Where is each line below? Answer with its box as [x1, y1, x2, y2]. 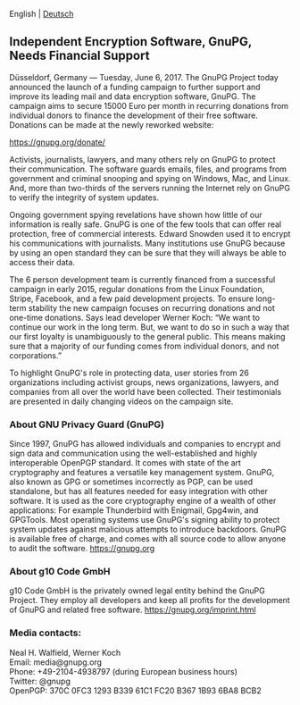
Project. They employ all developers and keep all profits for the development [9, 595, 290, 606]
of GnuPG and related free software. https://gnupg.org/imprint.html [9, 604, 256, 616]
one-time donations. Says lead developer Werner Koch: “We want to [9, 312, 261, 323]
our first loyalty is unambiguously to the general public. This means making [9, 331, 286, 341]
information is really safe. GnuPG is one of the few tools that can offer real [9, 219, 282, 230]
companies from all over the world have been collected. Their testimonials [9, 386, 282, 397]
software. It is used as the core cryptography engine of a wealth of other [9, 496, 277, 507]
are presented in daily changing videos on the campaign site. [9, 396, 234, 407]
